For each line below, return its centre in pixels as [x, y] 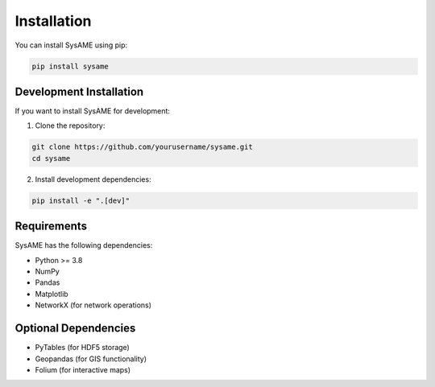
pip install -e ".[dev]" [81, 200]
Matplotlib [52, 294]
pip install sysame [70, 66]
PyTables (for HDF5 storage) [83, 348]
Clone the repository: [70, 126]
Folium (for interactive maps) [83, 369]
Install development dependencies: [93, 179]
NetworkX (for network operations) [93, 305]
